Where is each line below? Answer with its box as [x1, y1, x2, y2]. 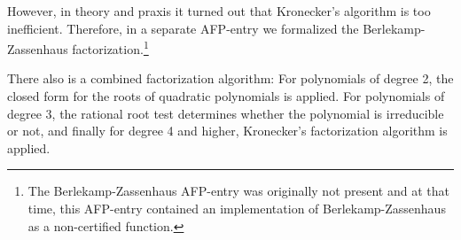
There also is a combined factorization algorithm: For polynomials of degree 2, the [7, 69, 454, 88]
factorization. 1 [72, 37, 149, 58]
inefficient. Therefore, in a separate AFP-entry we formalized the [7, 19, 359, 37]
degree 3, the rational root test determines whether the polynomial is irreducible [7, 104, 444, 122]
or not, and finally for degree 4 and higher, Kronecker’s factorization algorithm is [7, 121, 448, 140]
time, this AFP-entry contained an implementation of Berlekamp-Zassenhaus [27, 199, 446, 217]
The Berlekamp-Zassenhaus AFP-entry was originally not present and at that [27, 182, 449, 200]
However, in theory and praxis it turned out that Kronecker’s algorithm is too [7, 2, 431, 19]
